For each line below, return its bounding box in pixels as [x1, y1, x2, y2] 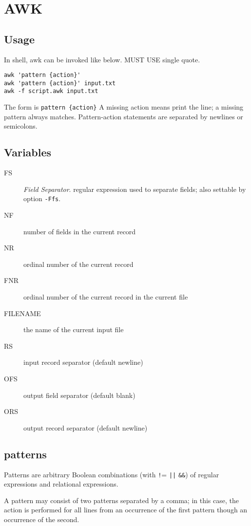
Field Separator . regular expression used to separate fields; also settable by [23, 184, 246, 194]
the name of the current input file [23, 324, 124, 335]
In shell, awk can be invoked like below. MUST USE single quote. [4, 54, 200, 64]
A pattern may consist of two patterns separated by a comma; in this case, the [4, 495, 239, 505]
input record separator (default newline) [23, 357, 143, 367]
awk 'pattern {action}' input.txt [4, 79, 116, 87]
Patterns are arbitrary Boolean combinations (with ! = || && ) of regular [4, 469, 219, 479]
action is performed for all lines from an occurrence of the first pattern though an [4, 505, 248, 515]
